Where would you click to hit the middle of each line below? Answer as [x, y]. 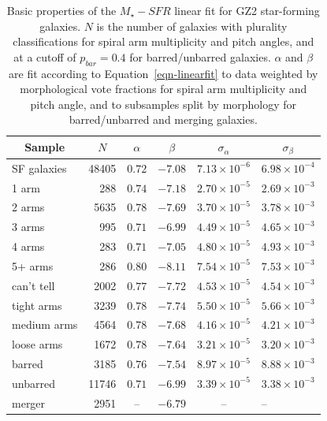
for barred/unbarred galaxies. [200, 56]
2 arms [28, 207]
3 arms [28, 227]
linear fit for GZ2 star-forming [247, 10]
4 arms [28, 246]
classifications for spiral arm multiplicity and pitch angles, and [163, 41]
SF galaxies [39, 168]
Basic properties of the [61, 10]
